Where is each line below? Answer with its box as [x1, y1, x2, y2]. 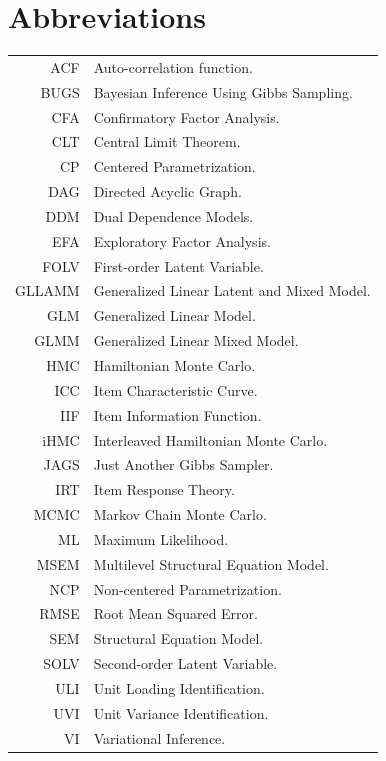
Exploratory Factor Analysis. [93, 230, 271, 251]
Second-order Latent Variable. [93, 653, 278, 674]
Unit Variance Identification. [93, 702, 269, 723]
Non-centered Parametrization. [93, 578, 282, 599]
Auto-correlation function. [93, 56, 253, 77]
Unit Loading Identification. [93, 677, 265, 698]
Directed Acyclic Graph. [93, 181, 242, 202]
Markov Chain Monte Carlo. [93, 504, 267, 525]
